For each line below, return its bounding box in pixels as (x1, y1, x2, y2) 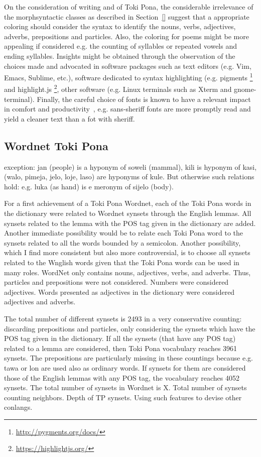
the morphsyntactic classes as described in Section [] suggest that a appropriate (4, 11, 249, 22)
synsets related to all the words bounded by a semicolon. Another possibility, (4, 237, 241, 248)
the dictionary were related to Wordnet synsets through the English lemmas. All (4, 208, 251, 218)
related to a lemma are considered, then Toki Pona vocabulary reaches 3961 (4, 342, 237, 353)
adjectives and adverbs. (4, 296, 76, 307)
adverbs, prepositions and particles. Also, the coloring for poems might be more (4, 31, 249, 41)
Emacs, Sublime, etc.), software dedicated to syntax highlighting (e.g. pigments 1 (4, 71, 253, 82)
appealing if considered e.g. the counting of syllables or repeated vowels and (4, 41, 237, 51)
